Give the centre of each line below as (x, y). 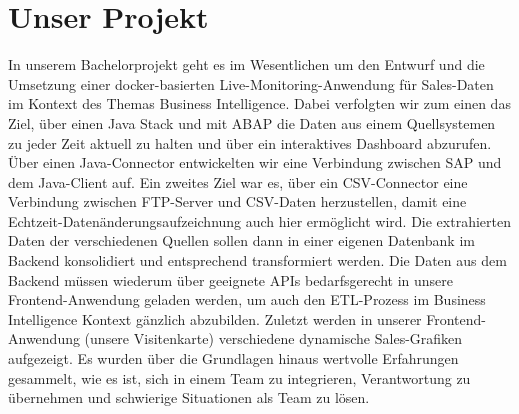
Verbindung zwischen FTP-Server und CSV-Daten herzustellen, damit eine (237, 201)
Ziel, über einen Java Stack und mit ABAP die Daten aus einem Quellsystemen (252, 122)
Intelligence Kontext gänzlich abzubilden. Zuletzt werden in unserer (215, 318)
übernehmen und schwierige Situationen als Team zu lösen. (189, 397)
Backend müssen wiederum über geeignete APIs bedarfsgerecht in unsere (231, 279)
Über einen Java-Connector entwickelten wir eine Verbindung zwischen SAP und (255, 162)
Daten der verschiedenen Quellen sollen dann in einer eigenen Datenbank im (241, 240)
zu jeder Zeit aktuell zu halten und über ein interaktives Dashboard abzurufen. (250, 142)
